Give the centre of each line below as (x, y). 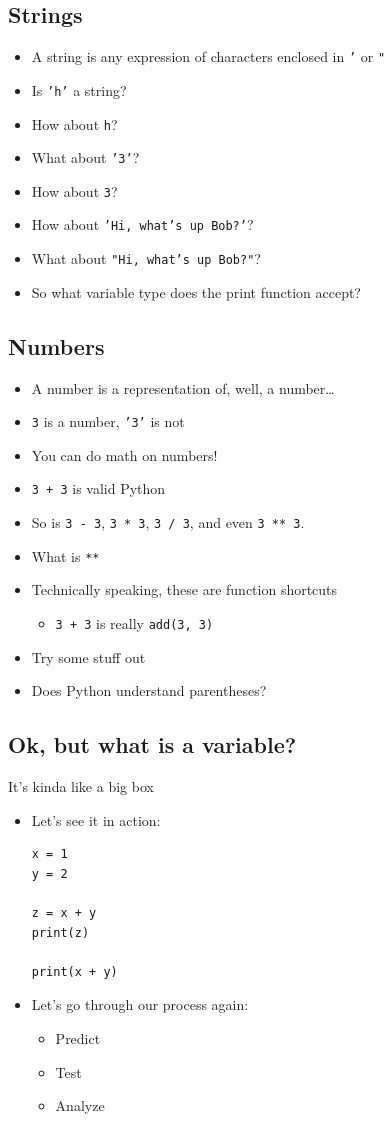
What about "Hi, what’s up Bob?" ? (146, 258)
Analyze (80, 1105)
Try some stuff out (88, 656)
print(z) (60, 932)
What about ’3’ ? (85, 157)
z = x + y (64, 913)
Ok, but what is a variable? (152, 744)
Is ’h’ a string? (79, 89)
